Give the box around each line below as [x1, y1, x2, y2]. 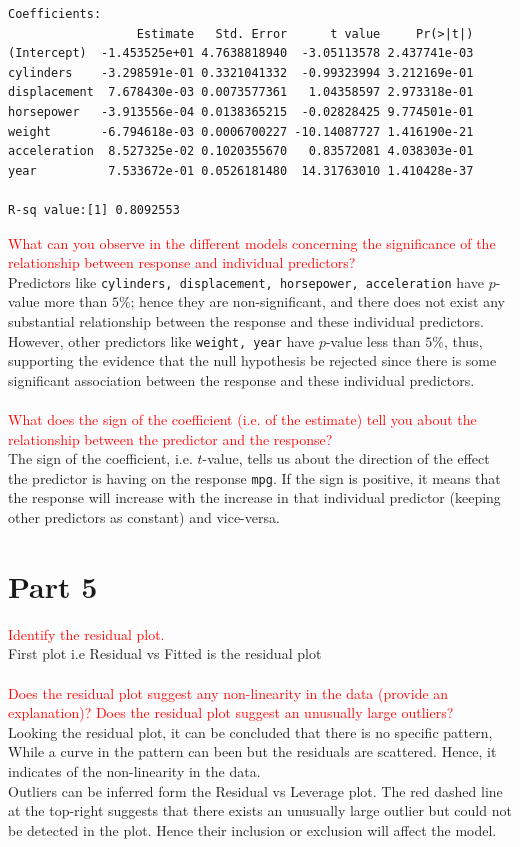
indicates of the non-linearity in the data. [8, 760, 261, 781]
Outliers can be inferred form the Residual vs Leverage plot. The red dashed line [8, 780, 503, 801]
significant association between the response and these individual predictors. [8, 369, 475, 390]
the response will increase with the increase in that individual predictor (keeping [8, 487, 501, 508]
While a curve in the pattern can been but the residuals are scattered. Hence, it [8, 741, 497, 762]
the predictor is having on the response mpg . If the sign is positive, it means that [8, 467, 501, 488]
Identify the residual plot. [8, 623, 165, 644]
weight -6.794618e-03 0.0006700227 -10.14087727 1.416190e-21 [8, 124, 474, 139]
